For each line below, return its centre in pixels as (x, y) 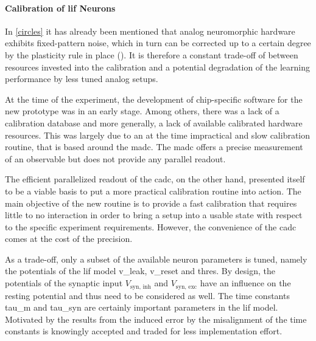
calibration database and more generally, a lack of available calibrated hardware (154, 122)
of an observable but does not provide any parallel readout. (115, 158)
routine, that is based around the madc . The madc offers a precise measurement (154, 147)
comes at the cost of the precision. (69, 239)
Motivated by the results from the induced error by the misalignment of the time (156, 319)
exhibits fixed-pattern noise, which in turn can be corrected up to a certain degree (158, 43)
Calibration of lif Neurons (60, 8)
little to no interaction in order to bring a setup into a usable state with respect (154, 215)
